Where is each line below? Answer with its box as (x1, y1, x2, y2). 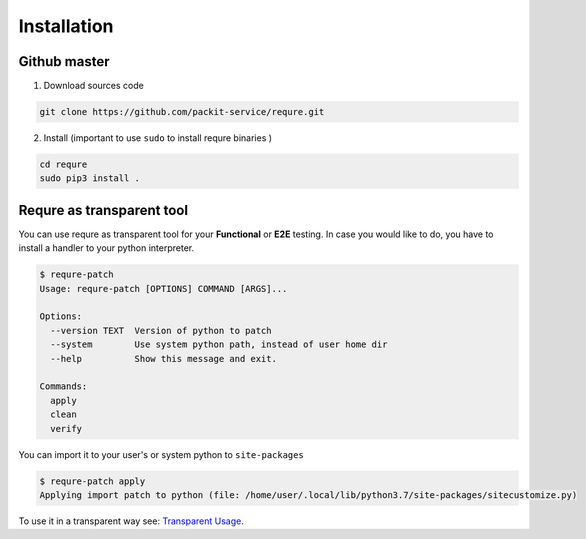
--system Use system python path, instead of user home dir (50, 339, 388, 350)
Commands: (39, 381, 88, 392)
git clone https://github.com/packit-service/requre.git (39, 106, 325, 118)
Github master (18, 53, 110, 70)
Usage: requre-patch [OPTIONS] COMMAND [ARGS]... (39, 283, 288, 294)
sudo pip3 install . (39, 173, 140, 184)
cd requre (39, 159, 88, 170)
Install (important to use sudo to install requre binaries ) (43, 132, 273, 144)
